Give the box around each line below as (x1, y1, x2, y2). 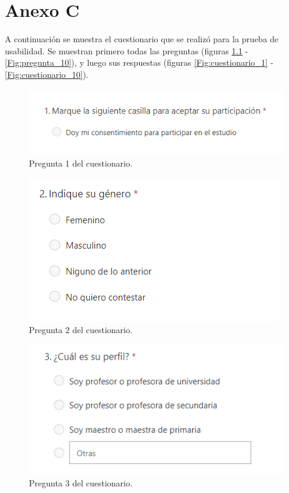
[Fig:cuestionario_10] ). (5, 68, 89, 80)
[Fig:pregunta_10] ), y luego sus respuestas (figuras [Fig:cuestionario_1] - (5, 56, 274, 69)
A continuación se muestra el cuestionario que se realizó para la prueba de (5, 33, 279, 45)
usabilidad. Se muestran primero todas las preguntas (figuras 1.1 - (5, 44, 248, 57)
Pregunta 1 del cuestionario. (29, 157, 132, 170)
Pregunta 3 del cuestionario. (29, 476, 132, 489)
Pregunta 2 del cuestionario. (29, 323, 132, 336)
